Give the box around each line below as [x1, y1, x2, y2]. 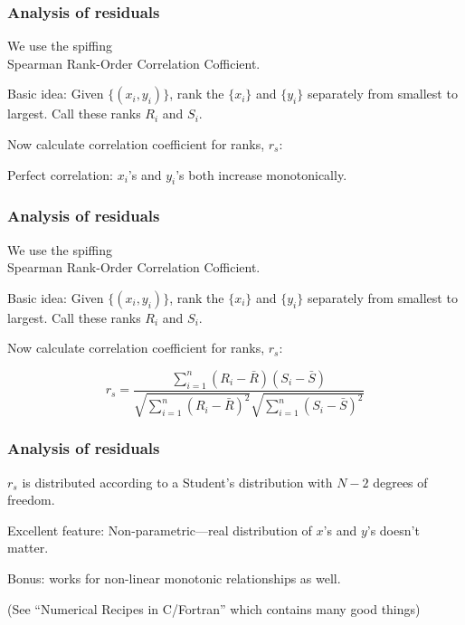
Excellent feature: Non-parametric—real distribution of [7, 520, 312, 539]
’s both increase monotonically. [176, 165, 347, 184]
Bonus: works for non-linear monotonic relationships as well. [7, 569, 341, 587]
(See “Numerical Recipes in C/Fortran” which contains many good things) [7, 599, 421, 618]
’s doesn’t [366, 520, 420, 539]
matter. [7, 538, 49, 557]
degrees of [373, 472, 428, 491]
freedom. [7, 490, 55, 509]
